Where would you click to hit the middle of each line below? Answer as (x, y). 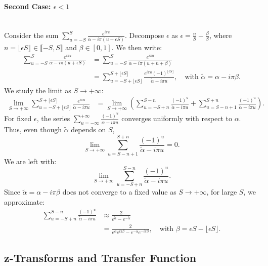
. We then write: (137, 47)
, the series (53, 118)
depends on (88, 129)
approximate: (25, 202)
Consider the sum (31, 35)
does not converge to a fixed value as (119, 192)
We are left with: (30, 161)
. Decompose (144, 35)
